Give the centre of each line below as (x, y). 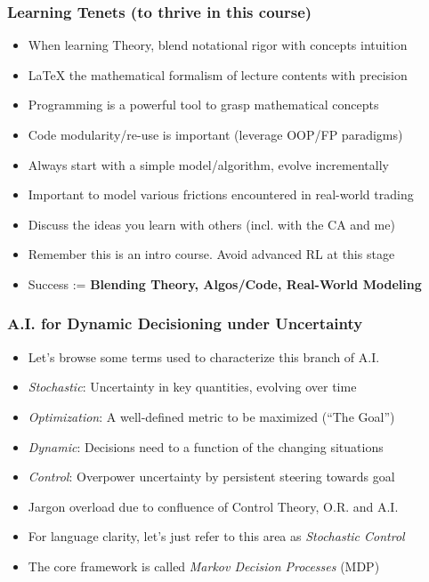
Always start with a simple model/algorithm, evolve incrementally (208, 164)
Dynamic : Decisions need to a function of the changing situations (206, 446)
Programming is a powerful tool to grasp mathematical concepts (203, 105)
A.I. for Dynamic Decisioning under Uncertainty (185, 323)
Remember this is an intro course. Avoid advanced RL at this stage (211, 254)
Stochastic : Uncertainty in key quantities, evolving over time (192, 387)
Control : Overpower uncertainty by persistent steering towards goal (211, 477)
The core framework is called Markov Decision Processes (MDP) (204, 566)
